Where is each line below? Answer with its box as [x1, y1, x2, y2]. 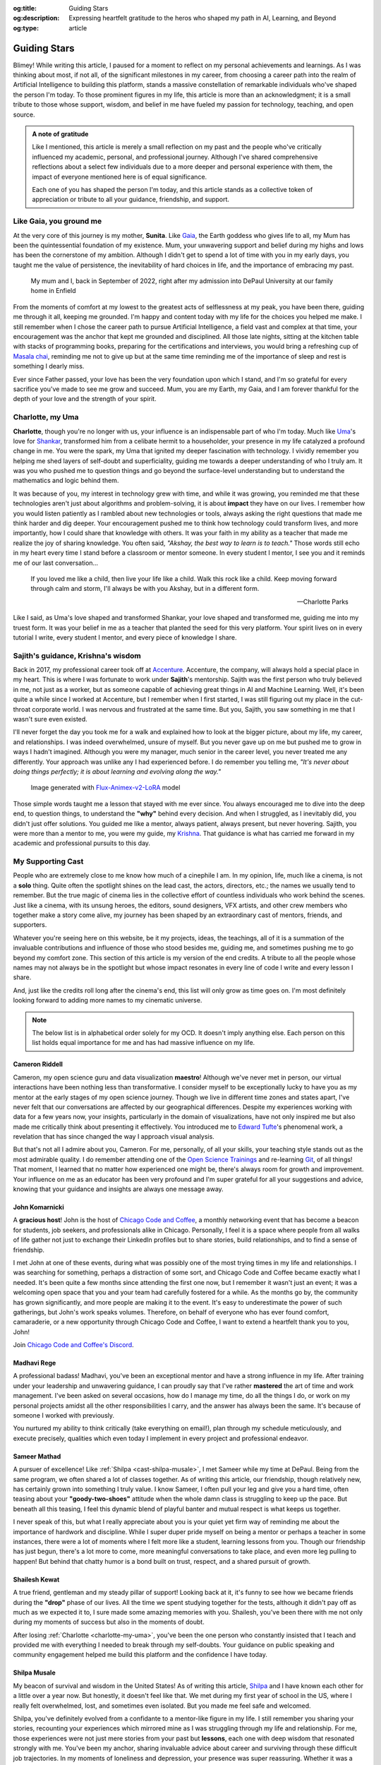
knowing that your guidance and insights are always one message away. [13, 1185, 224, 1193]
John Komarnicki [13, 1203, 64, 1211]
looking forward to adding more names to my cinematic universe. [13, 996, 202, 1005]
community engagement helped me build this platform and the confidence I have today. [13, 1651, 268, 1659]
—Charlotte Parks [296, 597, 349, 606]
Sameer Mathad [13, 1452, 61, 1461]
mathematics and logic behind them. [13, 477, 119, 485]
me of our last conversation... [13, 558, 99, 567]
